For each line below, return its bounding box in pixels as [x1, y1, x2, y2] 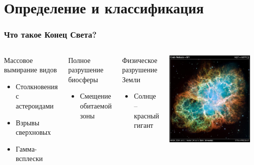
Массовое [4, 55, 33, 65]
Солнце [134, 91, 156, 101]
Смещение [80, 91, 111, 101]
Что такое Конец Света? [4, 28, 97, 41]
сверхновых [15, 127, 51, 137]
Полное [68, 55, 90, 65]
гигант [134, 120, 154, 130]
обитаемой [80, 100, 112, 110]
